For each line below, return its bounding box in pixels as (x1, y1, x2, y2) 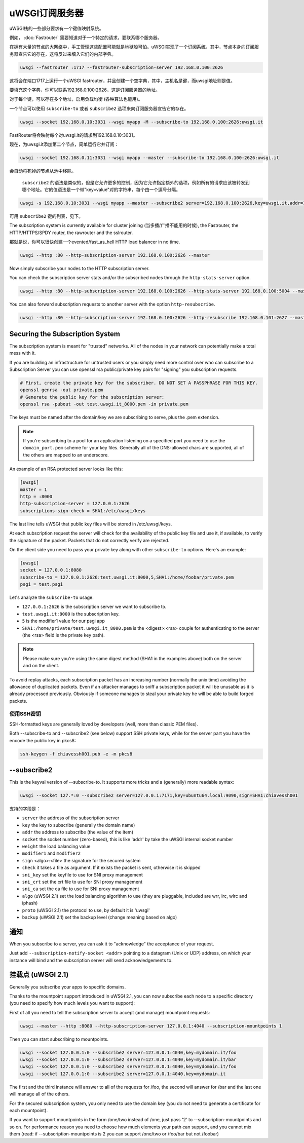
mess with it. (9, 350, 36, 356)
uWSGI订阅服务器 (9, 8, 84, 19)
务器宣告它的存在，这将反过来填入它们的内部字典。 (9, 51, 116, 57)
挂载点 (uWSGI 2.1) (9, 970, 69, 979)
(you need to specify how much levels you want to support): (9, 1000, 135, 1006)
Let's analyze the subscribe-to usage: (9, 594, 94, 600)
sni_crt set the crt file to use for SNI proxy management (22, 879, 143, 885)
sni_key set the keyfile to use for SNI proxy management (22, 871, 143, 878)
